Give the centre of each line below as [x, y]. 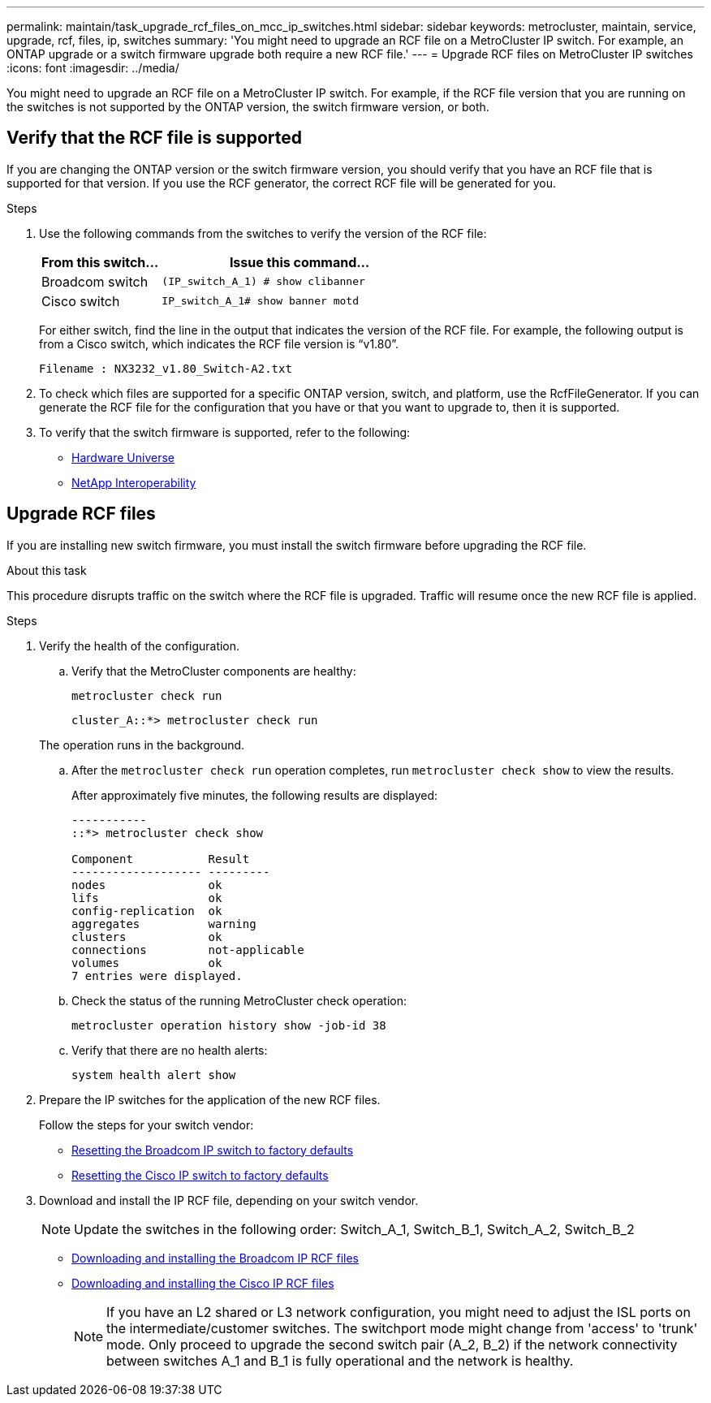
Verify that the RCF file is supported [155, 138]
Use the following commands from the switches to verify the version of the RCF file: [263, 233]
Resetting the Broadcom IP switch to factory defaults [213, 1150]
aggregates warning [164, 924]
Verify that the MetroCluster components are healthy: [214, 671]
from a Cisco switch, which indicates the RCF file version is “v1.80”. [219, 343]
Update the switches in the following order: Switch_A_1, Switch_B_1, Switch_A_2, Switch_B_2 [354, 1229]
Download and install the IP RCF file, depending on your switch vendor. [229, 1200]
